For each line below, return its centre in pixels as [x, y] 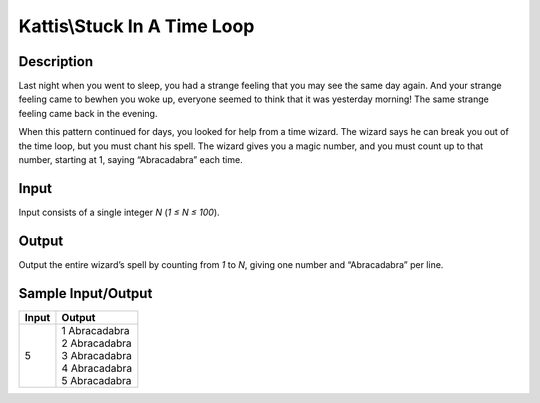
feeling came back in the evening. [88, 113]
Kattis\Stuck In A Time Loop [136, 26]
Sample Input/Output [85, 293]
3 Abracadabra [96, 355]
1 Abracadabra [95, 330]
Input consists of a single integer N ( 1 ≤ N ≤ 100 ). [119, 212]
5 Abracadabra [96, 380]
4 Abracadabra [97, 368]
